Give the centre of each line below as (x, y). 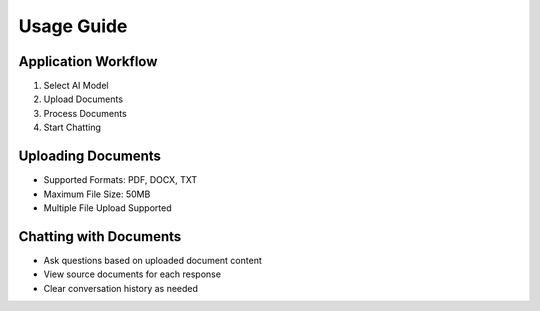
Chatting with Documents (100, 236)
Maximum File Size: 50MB (97, 194)
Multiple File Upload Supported (107, 207)
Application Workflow (88, 61)
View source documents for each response (132, 274)
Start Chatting (72, 127)
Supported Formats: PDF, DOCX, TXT (120, 180)
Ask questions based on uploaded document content (152, 260)
